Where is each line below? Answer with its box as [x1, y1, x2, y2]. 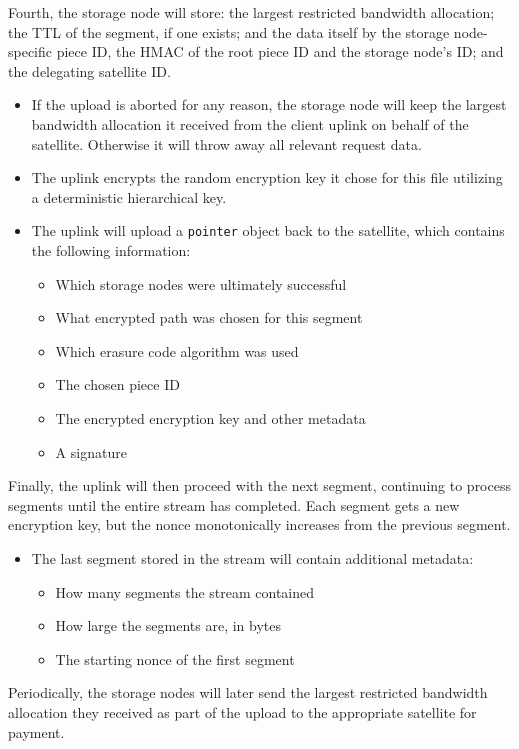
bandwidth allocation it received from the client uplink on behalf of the [31, 113, 469, 134]
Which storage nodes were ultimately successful [55, 273, 347, 294]
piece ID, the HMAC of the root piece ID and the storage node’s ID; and [56, 41, 504, 62]
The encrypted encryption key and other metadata [55, 407, 366, 428]
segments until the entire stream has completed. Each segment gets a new [8, 494, 460, 515]
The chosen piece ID [55, 374, 180, 395]
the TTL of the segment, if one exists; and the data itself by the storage [8, 21, 450, 42]
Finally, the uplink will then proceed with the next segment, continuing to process [8, 475, 511, 496]
